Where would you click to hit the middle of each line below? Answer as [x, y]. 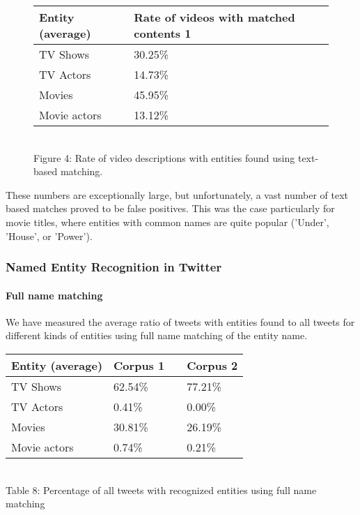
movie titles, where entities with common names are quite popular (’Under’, [167, 222]
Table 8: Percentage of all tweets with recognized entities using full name [161, 490]
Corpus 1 [139, 365]
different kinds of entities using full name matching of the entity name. [157, 335]
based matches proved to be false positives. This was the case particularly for [170, 208]
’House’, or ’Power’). [49, 236]
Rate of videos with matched [214, 17]
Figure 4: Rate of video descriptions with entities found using [164, 157]
